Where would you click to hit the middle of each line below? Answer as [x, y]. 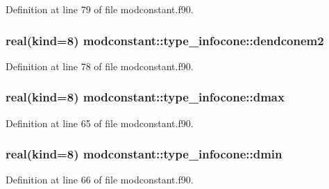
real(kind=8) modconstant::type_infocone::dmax [145, 97]
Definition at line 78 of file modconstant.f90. [100, 66]
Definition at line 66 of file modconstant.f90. [100, 180]
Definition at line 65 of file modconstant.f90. [100, 123]
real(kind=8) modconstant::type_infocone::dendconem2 [165, 40]
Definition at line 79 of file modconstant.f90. [100, 9]
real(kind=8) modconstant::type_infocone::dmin [144, 154]
